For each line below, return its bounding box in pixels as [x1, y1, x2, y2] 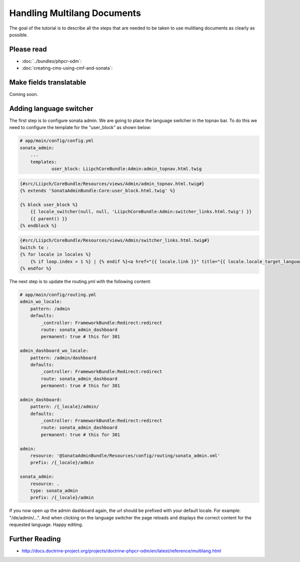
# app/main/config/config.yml [19, 138, 94, 143]
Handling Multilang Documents [9, 7, 141, 18]
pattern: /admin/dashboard [30, 355, 97, 360]
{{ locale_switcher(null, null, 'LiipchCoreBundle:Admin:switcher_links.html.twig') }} [30, 209, 252, 214]
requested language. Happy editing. [9, 521, 83, 527]
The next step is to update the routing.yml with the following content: [9, 278, 151, 284]
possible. [9, 31, 28, 37]
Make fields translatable [9, 78, 86, 87]
